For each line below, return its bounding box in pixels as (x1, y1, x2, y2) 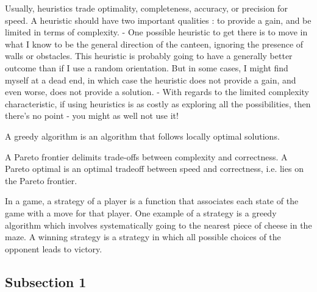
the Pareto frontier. (5, 174, 77, 187)
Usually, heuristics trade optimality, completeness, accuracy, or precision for (5, 2, 288, 14)
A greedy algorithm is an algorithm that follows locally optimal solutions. (5, 129, 280, 142)
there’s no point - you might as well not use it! (5, 109, 179, 122)
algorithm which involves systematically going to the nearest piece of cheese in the (5, 218, 312, 231)
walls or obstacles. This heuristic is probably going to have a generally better (5, 49, 293, 62)
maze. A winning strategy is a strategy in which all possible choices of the (5, 230, 281, 243)
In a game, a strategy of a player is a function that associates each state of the (5, 194, 299, 207)
